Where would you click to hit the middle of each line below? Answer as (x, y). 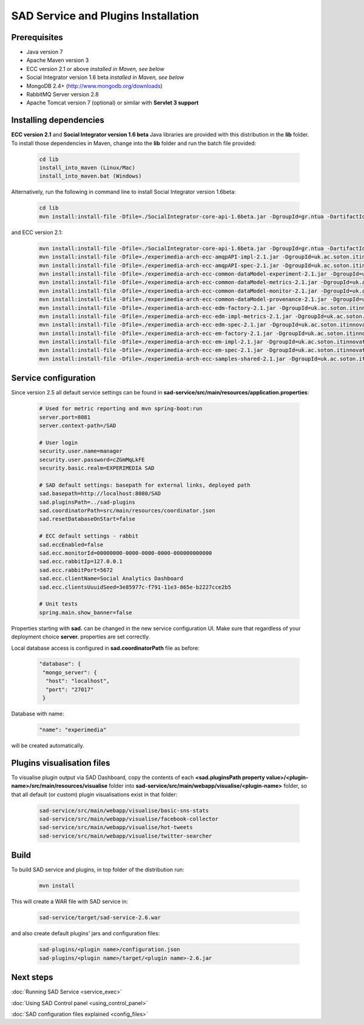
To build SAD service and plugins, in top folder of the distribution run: (98, 870)
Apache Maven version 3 (58, 60)
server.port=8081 (65, 417)
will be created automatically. (48, 746)
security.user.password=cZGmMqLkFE (92, 459)
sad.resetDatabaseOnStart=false (87, 519)
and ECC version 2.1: (37, 232)
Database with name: (38, 714)
